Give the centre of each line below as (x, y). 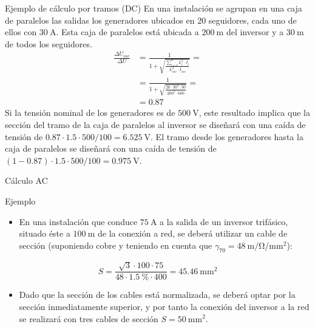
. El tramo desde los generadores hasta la (227, 136)
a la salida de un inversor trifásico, (224, 221)
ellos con (21, 32)
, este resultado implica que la (254, 113)
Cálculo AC (26, 180)
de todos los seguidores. (49, 43)
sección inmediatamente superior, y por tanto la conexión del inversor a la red (164, 306)
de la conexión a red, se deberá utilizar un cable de (193, 233)
